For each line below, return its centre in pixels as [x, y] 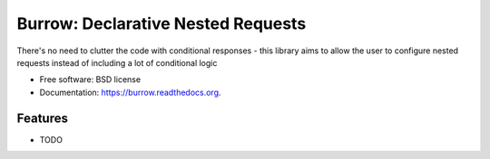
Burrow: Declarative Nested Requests [162, 23]
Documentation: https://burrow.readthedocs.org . [130, 92]
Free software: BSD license [90, 79]
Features [42, 118]
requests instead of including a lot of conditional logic [117, 62]
